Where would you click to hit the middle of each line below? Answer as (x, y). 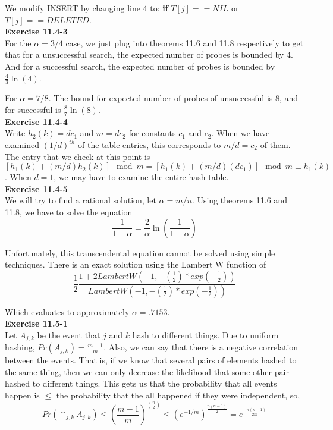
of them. (275, 145)
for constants (152, 133)
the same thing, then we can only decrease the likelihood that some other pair (147, 371)
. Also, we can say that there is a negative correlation (201, 347)
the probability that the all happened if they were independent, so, (178, 395)
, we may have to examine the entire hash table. (141, 177)
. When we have (241, 133)
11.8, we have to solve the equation (69, 211)
